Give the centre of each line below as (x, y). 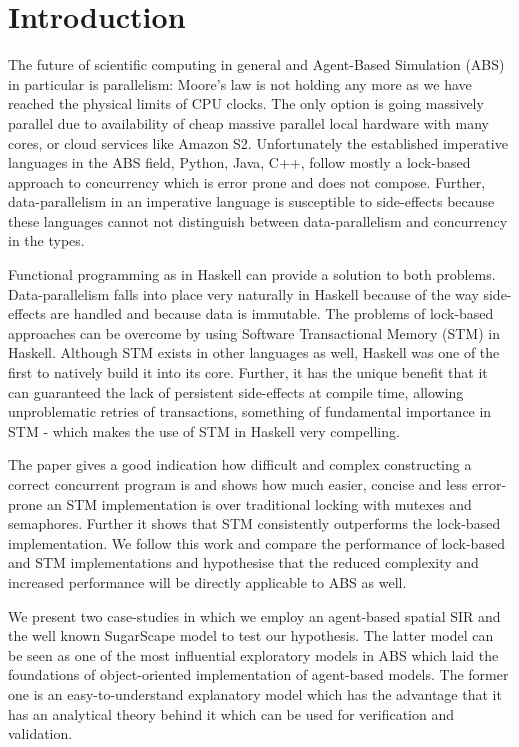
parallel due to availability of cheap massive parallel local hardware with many (248, 122)
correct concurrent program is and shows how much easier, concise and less (238, 484)
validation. (40, 733)
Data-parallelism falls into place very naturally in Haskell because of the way (243, 293)
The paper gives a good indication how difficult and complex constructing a (240, 464)
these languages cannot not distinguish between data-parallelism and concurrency (258, 220)
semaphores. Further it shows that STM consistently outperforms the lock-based (254, 523)
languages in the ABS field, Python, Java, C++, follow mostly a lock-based (239, 162)
